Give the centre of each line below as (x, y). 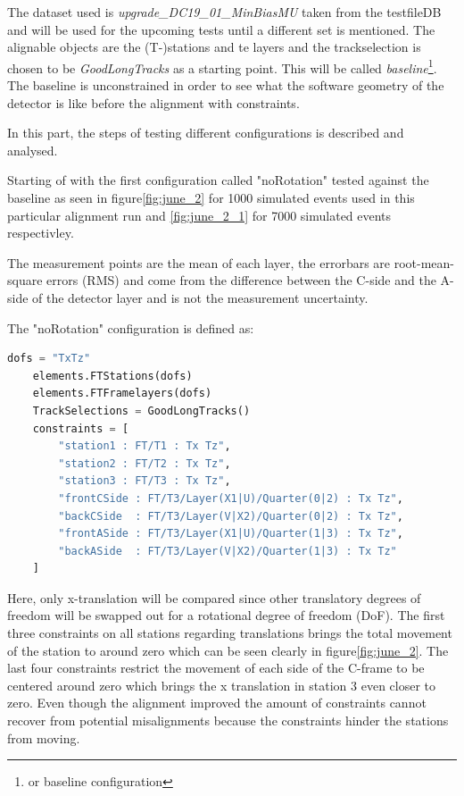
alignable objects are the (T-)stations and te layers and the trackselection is (214, 47)
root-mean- (424, 262)
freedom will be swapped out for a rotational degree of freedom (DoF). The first (226, 615)
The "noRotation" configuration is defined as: (131, 327)
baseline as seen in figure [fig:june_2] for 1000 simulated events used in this (211, 197)
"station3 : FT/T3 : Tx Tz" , (145, 481)
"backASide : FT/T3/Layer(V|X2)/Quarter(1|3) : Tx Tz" (228, 551)
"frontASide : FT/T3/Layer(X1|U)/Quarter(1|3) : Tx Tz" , (231, 534)
